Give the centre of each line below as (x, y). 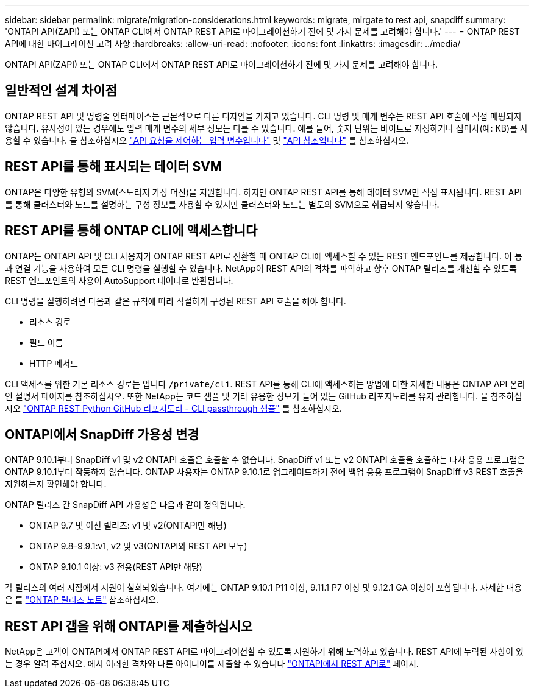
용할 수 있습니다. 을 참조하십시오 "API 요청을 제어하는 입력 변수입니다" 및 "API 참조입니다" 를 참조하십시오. (207, 140)
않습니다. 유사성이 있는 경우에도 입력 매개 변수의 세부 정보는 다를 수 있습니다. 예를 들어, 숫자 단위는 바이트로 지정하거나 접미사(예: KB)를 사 (266, 128)
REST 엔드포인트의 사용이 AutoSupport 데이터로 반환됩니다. (119, 280)
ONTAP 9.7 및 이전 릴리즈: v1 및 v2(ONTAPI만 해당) (128, 526)
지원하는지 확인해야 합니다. (56, 484)
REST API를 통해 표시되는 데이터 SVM (114, 167)
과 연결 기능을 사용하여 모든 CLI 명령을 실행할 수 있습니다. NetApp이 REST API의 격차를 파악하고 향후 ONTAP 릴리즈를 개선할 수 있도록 (261, 268)
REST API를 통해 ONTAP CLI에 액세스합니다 (131, 231)
